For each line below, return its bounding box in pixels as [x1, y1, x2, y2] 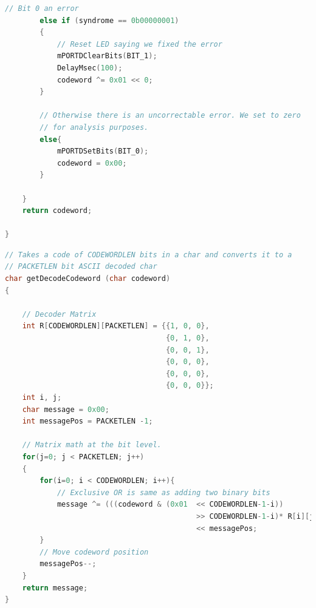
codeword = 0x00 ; [57, 158, 127, 167]
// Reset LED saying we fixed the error [57, 39, 222, 49]
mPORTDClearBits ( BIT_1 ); [57, 52, 157, 61]
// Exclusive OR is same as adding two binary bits [57, 488, 270, 497]
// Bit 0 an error [5, 4, 79, 13]
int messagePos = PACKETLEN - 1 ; [22, 417, 153, 426]
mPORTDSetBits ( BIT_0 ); [57, 147, 149, 156]
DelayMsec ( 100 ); [57, 63, 123, 72]
